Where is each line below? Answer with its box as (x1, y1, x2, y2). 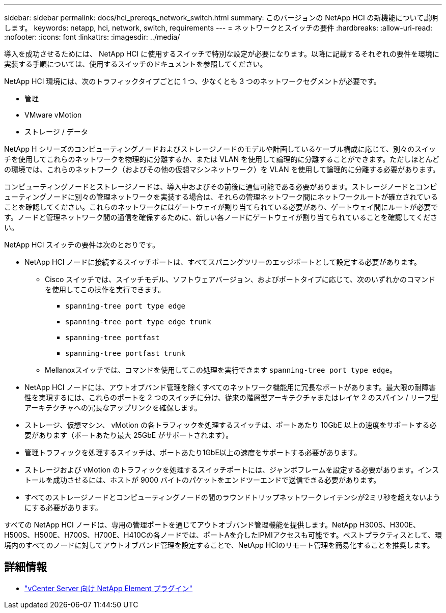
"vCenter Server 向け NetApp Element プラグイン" (24, 583, 193, 593)
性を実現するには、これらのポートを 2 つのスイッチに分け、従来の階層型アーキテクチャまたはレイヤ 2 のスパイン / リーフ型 (24, 393, 438, 402)
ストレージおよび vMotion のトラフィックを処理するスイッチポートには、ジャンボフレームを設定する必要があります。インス (24, 465, 439, 474)
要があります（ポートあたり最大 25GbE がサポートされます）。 (24, 431, 233, 439)
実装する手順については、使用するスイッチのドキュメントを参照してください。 (4, 60, 267, 68)
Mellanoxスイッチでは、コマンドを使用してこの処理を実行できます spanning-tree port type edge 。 (45, 366, 397, 374)
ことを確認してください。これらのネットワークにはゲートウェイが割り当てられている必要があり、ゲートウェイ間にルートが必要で (4, 203, 438, 211)
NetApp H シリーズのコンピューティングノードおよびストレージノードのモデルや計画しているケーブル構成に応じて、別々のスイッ (4, 145, 436, 153)
